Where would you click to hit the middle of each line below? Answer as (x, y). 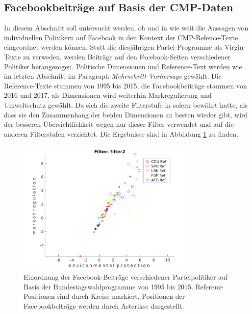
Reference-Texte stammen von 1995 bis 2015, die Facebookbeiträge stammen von (126, 85)
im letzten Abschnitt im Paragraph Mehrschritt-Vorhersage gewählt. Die (113, 76)
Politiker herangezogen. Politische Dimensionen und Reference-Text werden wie (123, 66)
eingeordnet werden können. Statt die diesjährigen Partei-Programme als (113, 47)
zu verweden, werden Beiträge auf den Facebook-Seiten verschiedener (126, 56)
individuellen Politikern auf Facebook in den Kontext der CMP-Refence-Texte (121, 37)
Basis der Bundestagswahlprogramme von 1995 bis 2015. (108, 286)
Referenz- (209, 286)
